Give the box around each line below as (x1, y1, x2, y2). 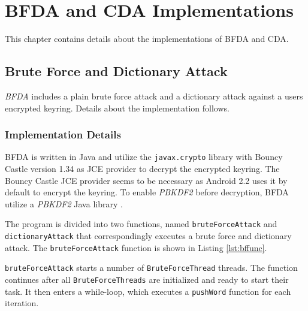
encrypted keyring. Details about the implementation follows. (5, 101, 230, 114)
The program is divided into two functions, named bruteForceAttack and (5, 218, 277, 230)
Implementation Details (5, 127, 121, 142)
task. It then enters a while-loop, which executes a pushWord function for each (5, 285, 291, 297)
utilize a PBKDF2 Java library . (5, 197, 123, 210)
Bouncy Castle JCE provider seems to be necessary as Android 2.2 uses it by (5, 174, 288, 186)
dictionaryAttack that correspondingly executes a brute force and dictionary (5, 230, 292, 242)
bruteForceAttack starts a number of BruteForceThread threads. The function (5, 261, 298, 274)
